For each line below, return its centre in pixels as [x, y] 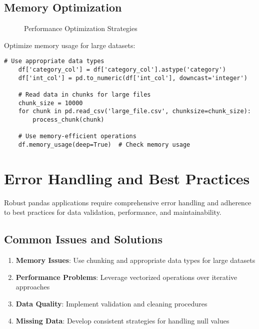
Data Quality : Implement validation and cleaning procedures [111, 303]
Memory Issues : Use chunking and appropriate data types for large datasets [135, 260]
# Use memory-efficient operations [77, 136]
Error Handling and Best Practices [127, 178]
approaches [33, 287]
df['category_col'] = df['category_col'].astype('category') [122, 70]
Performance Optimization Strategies [81, 28]
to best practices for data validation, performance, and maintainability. [113, 212]
